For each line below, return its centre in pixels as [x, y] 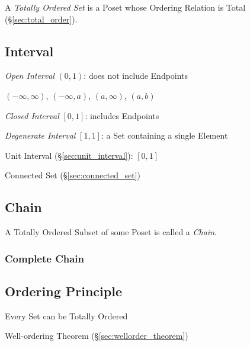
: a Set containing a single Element [164, 135]
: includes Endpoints [122, 115]
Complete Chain [45, 258]
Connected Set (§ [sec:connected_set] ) [73, 175]
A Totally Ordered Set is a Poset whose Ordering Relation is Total [125, 7]
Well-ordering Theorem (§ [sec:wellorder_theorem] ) [97, 336]
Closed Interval [32, 115]
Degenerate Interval [40, 135]
